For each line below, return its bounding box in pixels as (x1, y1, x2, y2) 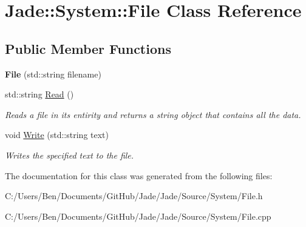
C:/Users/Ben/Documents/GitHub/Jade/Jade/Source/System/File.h (5, 189, 263, 202)
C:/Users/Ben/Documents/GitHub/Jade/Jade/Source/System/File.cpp (5, 209, 271, 222)
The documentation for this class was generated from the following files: (5, 169, 273, 182)
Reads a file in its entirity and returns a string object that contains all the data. (5, 108, 301, 120)
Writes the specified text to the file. (5, 148, 134, 161)
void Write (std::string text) (5, 128, 109, 141)
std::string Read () (5, 88, 74, 100)
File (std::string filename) (5, 67, 101, 80)
